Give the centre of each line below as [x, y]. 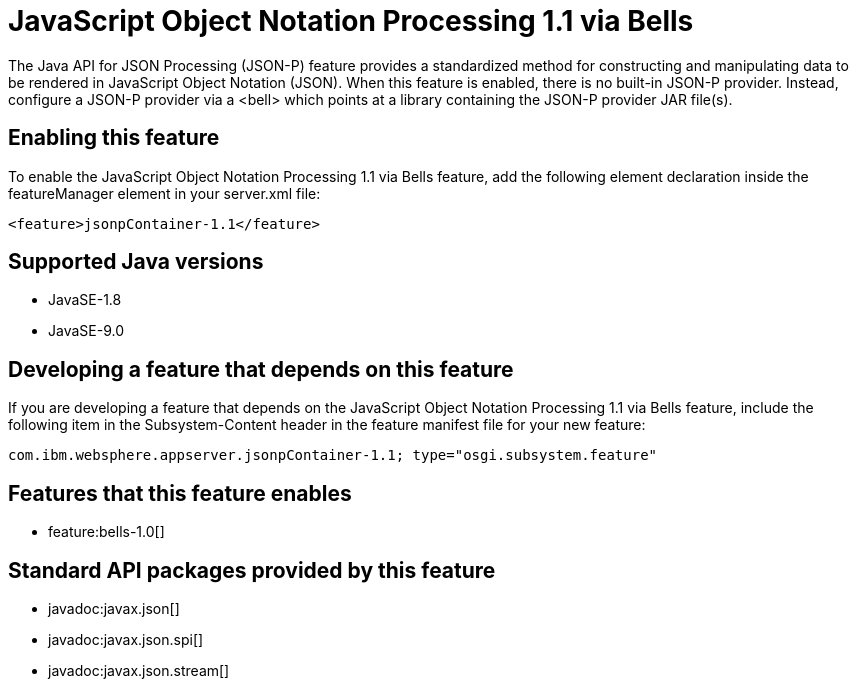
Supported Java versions [136, 262]
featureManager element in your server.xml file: [164, 193]
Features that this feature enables [180, 493]
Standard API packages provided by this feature [252, 570]
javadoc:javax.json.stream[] [139, 670]
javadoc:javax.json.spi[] [126, 639]
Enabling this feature [114, 138]
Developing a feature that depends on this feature [261, 369]
